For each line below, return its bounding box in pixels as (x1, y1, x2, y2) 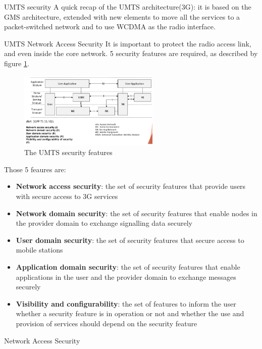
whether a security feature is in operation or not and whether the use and (16, 308, 244, 319)
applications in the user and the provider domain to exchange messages (16, 271, 236, 282)
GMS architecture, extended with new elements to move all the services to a (4, 11, 240, 22)
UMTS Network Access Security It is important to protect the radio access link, (4, 38, 251, 48)
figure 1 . (4, 58, 29, 68)
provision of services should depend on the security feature (16, 318, 197, 328)
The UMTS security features (24, 147, 113, 158)
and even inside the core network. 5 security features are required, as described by (4, 48, 258, 59)
